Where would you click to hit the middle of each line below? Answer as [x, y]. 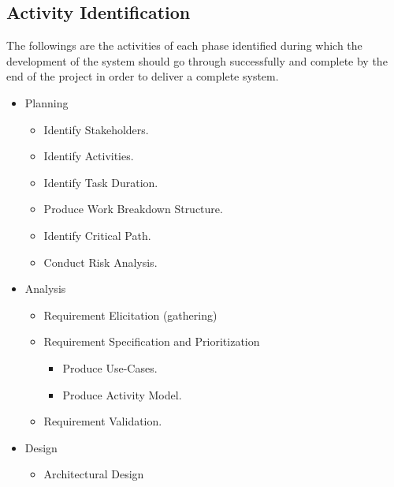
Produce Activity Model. [122, 394]
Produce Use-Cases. [110, 367]
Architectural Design [94, 474]
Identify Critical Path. [97, 235]
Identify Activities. [89, 156]
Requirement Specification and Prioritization [152, 341]
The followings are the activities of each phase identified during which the [184, 45]
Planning [46, 102]
